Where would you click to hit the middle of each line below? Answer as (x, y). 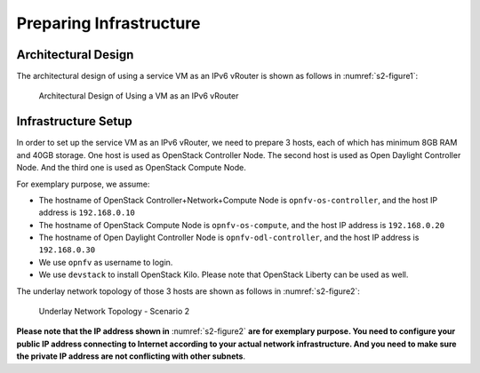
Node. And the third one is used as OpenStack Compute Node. (131, 168)
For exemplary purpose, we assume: (83, 184)
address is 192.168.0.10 (87, 212)
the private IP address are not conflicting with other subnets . (131, 356)
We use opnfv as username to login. (106, 262)
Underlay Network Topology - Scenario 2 (114, 312)
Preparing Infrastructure (108, 23)
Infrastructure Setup (74, 121)
